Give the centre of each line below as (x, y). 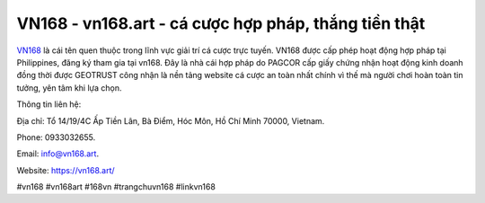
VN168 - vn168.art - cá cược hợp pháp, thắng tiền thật (221, 23)
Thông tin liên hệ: (49, 104)
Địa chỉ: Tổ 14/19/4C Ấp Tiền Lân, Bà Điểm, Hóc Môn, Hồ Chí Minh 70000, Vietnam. (171, 120)
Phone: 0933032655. (56, 137)
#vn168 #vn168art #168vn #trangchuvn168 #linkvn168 (116, 187)
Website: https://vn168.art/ (66, 170)
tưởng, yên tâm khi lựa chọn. (69, 88)
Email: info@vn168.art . (57, 154)
